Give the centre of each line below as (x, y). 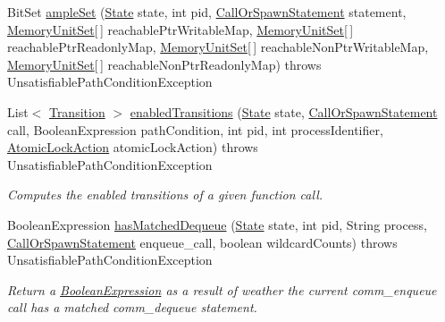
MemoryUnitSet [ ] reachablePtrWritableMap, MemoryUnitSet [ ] (181, 29)
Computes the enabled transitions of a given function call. (165, 195)
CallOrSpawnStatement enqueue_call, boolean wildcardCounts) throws (202, 242)
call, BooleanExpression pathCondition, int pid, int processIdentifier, (195, 129)
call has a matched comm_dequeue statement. (132, 307)
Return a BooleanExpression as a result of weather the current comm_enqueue (222, 289)
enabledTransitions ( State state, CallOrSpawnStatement (284, 111)
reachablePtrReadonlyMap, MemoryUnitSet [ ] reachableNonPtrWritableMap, (218, 47)
